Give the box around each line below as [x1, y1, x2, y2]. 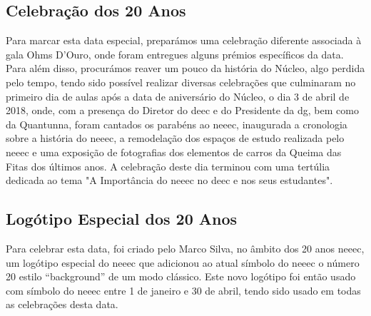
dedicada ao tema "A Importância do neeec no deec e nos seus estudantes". [6, 173, 333, 188]
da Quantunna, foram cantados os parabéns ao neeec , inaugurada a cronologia [6, 116, 347, 131]
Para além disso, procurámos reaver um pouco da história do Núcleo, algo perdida [6, 61, 365, 76]
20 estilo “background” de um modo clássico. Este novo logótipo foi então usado [6, 269, 356, 284]
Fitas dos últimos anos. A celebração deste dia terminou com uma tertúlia [6, 158, 330, 173]
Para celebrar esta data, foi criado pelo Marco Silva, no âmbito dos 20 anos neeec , [6, 240, 365, 255]
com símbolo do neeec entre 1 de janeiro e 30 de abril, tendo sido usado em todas [6, 282, 361, 297]
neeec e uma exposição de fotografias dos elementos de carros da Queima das [6, 144, 342, 159]
